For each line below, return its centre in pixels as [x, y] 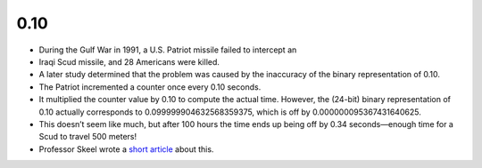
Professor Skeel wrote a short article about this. [126, 149]
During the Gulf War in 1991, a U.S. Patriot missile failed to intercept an [168, 50]
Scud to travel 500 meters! [88, 137]
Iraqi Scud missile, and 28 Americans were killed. [129, 61]
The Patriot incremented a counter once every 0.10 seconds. [150, 87]
